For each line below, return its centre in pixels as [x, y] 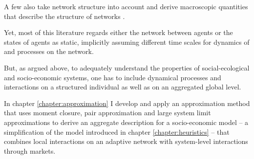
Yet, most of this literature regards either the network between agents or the [118, 32]
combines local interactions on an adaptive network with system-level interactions [126, 141]
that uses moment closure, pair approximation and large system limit [107, 113]
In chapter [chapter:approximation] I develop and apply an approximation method [127, 103]
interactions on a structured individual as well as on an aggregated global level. [123, 87]
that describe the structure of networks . [64, 16]
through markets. [30, 150]
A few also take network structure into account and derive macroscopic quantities [126, 6]
